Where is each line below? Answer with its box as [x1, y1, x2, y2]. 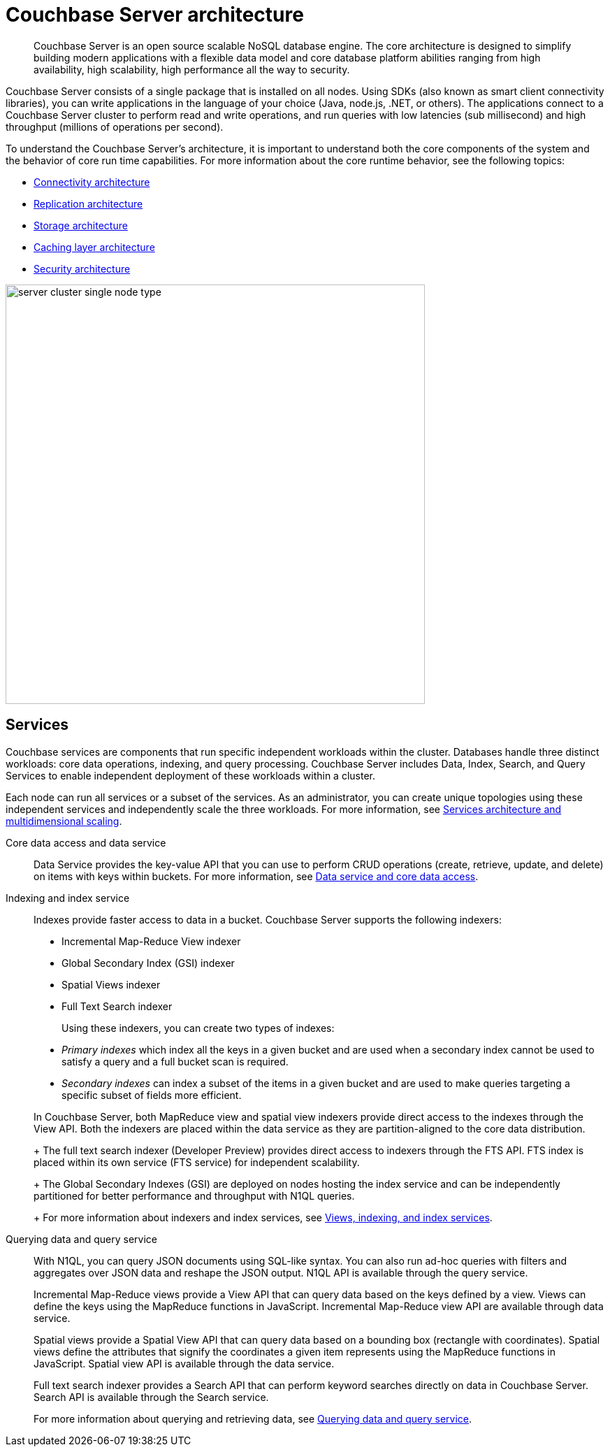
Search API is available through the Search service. [34, 1390, 269, 1403]
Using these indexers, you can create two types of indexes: [61, 1021, 335, 1034]
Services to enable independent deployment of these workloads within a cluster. [6, 769, 376, 782]
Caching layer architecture [34, 240, 155, 253]
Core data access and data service [6, 836, 166, 849]
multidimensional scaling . [6, 814, 122, 827]
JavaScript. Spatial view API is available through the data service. [34, 1357, 335, 1370]
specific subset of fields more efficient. [61, 1088, 242, 1101]
